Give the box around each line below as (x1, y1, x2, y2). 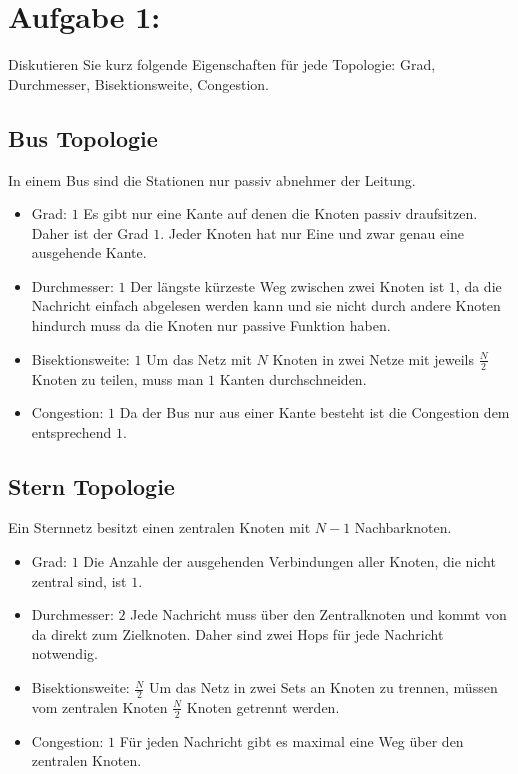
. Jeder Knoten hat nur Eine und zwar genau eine (160, 222, 465, 243)
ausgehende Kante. (31, 242, 147, 263)
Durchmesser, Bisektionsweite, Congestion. (8, 73, 269, 94)
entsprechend (31, 421, 112, 442)
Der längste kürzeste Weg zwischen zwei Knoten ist (130, 275, 445, 296)
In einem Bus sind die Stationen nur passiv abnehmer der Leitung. (8, 169, 416, 190)
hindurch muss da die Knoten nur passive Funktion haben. (31, 315, 391, 336)
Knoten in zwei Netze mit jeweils (272, 348, 474, 369)
